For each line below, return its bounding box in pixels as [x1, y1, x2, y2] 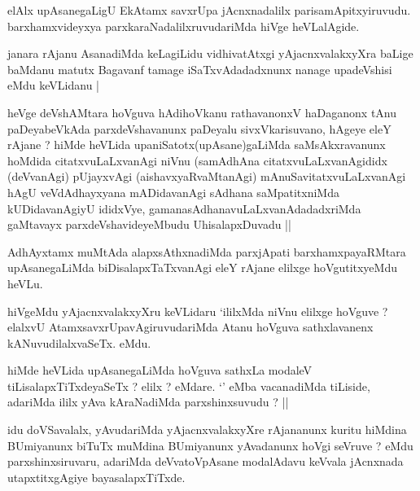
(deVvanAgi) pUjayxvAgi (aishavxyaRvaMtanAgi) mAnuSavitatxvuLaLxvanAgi [7, 168, 406, 185]
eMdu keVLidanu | [7, 77, 99, 94]
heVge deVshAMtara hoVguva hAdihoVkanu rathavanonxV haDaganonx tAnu [7, 103, 396, 121]
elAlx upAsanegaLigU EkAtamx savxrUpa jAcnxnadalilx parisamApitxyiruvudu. [7, 2, 411, 18]
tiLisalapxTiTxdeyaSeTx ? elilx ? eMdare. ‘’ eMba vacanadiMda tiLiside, [7, 377, 370, 394]
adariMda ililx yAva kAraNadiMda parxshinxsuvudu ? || [7, 393, 289, 410]
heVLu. [7, 274, 43, 292]
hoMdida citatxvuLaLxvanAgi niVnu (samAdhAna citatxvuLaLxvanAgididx [7, 151, 387, 169]
